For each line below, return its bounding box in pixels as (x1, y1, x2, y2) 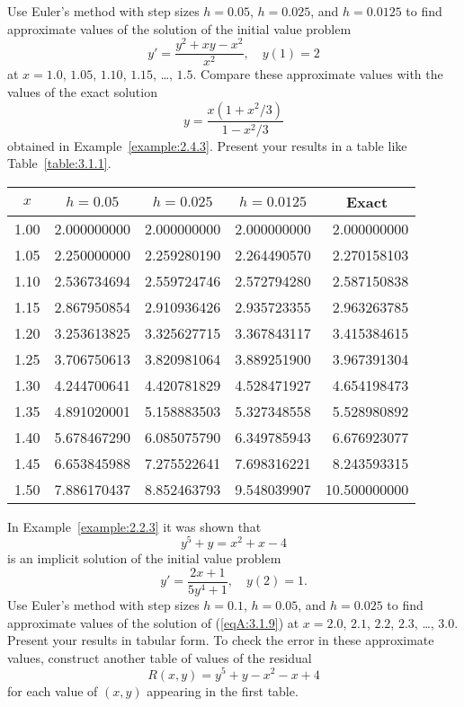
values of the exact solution (7, 82, 157, 101)
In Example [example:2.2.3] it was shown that (7, 517, 262, 535)
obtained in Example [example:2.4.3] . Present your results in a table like (7, 136, 407, 155)
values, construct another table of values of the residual (7, 648, 312, 667)
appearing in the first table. (147, 681, 299, 700)
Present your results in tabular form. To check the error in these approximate (7, 631, 434, 650)
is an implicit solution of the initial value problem (7, 549, 281, 568)
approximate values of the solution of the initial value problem (7, 19, 352, 38)
